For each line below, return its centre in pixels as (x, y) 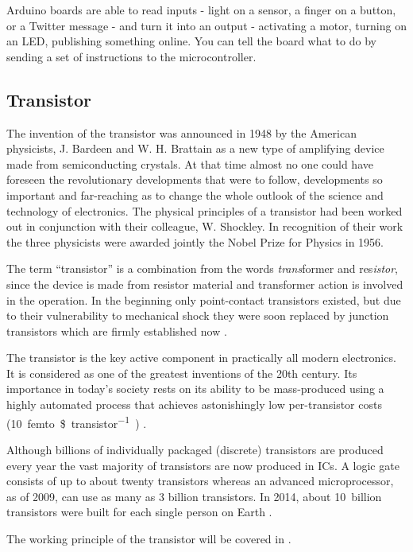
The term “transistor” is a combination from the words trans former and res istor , (203, 268)
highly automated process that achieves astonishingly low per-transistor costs (194, 404)
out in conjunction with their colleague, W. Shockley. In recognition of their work (205, 226)
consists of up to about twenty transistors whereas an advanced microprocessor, (200, 481)
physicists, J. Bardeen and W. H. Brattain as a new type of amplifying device (195, 148)
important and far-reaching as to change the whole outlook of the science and (195, 194)
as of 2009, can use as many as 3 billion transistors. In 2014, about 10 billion (194, 496)
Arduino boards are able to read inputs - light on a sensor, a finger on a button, (201, 10)
